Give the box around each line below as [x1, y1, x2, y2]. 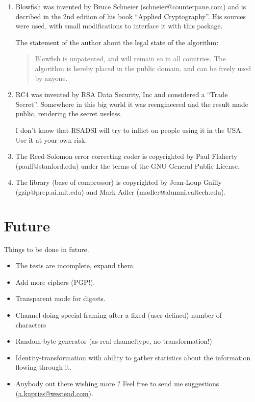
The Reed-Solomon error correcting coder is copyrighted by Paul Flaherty [15, 151, 237, 161]
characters [15, 319, 46, 329]
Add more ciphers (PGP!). [15, 276, 95, 287]
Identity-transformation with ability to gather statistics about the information [15, 352, 251, 362]
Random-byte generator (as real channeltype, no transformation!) [15, 336, 212, 346]
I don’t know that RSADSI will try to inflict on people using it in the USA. [15, 125, 243, 135]
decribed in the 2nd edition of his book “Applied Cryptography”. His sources [15, 11, 246, 21]
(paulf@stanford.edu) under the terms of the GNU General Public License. [15, 160, 240, 171]
